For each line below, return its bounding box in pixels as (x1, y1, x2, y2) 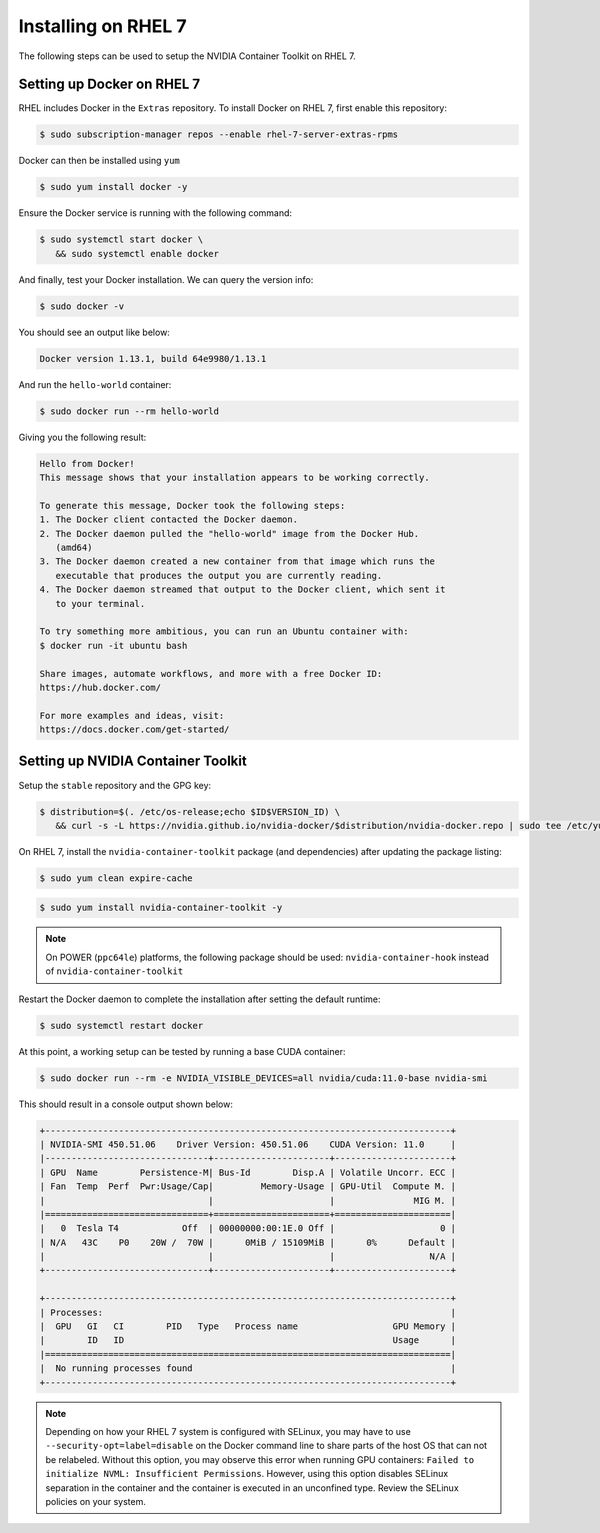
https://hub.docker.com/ (39, 681, 162, 693)
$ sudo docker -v (39, 300, 125, 312)
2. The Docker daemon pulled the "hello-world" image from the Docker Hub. (39, 528, 420, 539)
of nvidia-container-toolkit (45, 965, 184, 977)
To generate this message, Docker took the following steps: (39, 500, 346, 511)
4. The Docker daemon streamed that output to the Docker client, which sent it (39, 584, 446, 595)
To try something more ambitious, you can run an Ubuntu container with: (39, 626, 409, 637)
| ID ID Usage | (39, 1335, 457, 1346)
